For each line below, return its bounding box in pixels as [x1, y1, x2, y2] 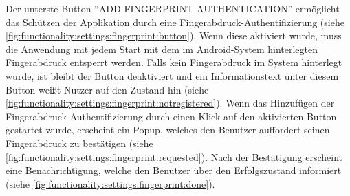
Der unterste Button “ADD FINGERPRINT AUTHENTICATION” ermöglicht [6, 1, 340, 15]
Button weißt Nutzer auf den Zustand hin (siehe [6, 82, 209, 96]
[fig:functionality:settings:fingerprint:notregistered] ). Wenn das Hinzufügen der [6, 96, 335, 110]
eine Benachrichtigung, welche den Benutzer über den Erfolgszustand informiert [6, 163, 342, 177]
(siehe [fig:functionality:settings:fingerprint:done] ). [6, 176, 215, 190]
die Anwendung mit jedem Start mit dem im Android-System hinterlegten [6, 41, 318, 56]
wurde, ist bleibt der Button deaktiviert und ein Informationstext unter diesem [6, 68, 339, 83]
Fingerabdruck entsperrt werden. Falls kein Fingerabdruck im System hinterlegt [6, 55, 342, 69]
